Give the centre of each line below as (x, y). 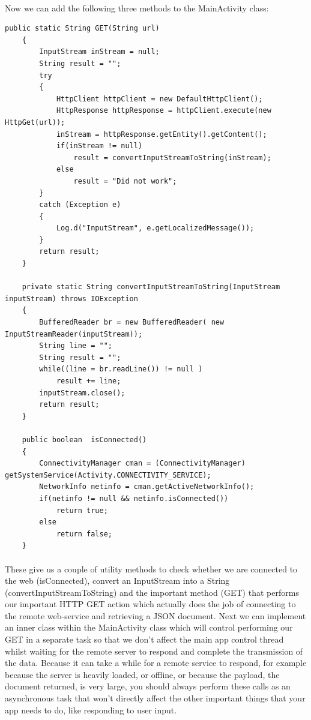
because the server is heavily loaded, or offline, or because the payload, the (142, 674)
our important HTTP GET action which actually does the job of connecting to (150, 604)
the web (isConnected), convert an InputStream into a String (117, 580)
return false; (84, 534)
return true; (82, 510)
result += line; (89, 381)
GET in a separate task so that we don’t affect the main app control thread (144, 639)
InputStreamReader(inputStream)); (74, 334)
